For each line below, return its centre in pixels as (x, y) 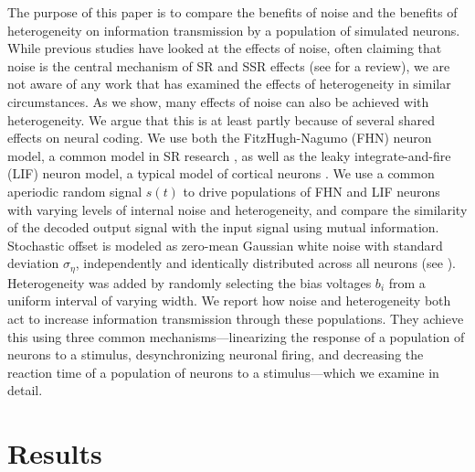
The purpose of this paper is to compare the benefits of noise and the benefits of (232, 12)
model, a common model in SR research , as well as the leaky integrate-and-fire (229, 155)
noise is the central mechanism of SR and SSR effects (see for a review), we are (229, 65)
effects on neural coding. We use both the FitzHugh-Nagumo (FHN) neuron (220, 138)
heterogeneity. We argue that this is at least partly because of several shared (222, 119)
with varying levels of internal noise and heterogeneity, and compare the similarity (237, 209)
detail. (25, 390)
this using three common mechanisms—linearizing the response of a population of (236, 336)
